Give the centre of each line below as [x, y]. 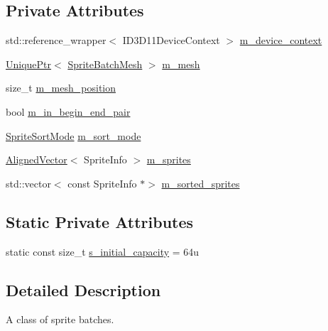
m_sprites [169, 159]
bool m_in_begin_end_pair [68, 111]
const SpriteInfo [102, 183]
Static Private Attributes [100, 221]
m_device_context [281, 40]
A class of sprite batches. [60, 319]
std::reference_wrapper [56, 40]
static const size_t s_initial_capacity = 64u [103, 251]
